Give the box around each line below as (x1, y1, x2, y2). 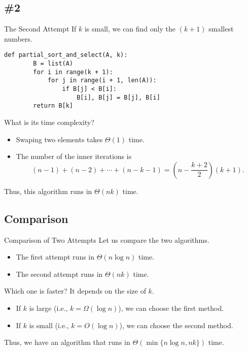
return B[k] (33, 102, 74, 110)
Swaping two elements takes (16, 134, 103, 144)
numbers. (4, 33, 32, 44)
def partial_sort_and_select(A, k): (4, 51, 128, 59)
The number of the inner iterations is (16, 151, 132, 162)
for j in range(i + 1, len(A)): (47, 77, 157, 84)
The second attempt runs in (16, 268, 103, 279)
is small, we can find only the (84, 23, 175, 34)
